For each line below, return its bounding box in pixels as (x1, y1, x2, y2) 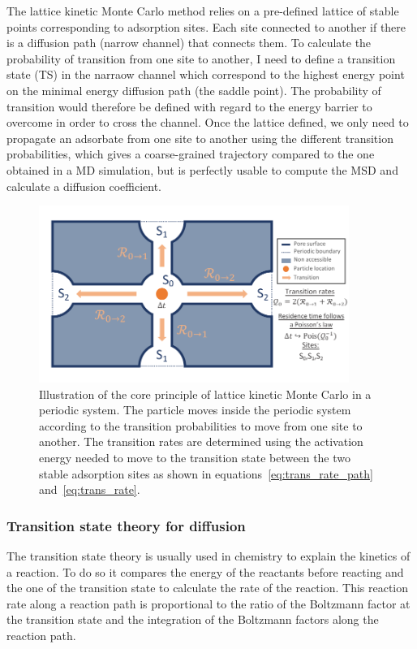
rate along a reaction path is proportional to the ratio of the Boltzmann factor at (6, 595, 411, 612)
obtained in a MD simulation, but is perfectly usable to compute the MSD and (6, 161, 398, 178)
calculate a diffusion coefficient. (6, 177, 162, 194)
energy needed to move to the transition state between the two (39, 449, 351, 466)
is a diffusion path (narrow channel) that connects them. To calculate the (6, 34, 372, 51)
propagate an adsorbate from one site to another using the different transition (6, 129, 393, 146)
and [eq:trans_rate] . (39, 481, 140, 498)
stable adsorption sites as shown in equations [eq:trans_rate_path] (39, 465, 373, 482)
